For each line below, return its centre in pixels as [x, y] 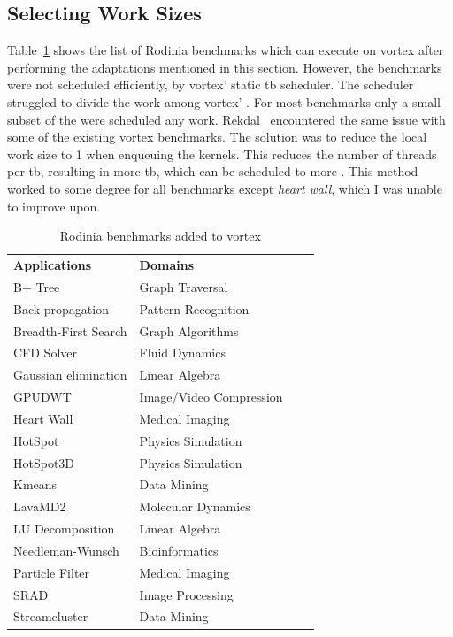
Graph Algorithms [189, 330]
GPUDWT [42, 397]
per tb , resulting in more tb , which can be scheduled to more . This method [213, 171]
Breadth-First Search [70, 330]
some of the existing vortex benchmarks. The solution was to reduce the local [217, 137]
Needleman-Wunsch [66, 550]
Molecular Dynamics [195, 507]
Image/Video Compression [211, 397]
